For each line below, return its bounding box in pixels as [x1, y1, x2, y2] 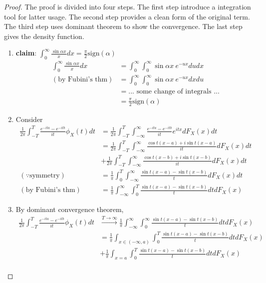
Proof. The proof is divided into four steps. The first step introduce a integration [4, 1, 251, 11]
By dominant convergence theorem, [15, 203, 124, 214]
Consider [15, 113, 43, 124]
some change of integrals [136, 87, 212, 95]
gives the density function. [4, 30, 84, 41]
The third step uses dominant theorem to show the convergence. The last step [4, 21, 243, 31]
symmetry [29, 171, 60, 179]
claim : [15, 47, 37, 58]
